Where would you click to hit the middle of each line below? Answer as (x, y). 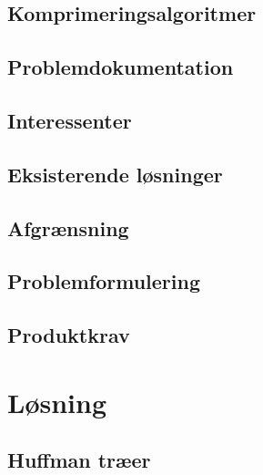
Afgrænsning (68, 227)
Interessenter (70, 120)
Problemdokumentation (121, 67)
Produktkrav (69, 335)
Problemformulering (104, 281)
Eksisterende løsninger (115, 174)
